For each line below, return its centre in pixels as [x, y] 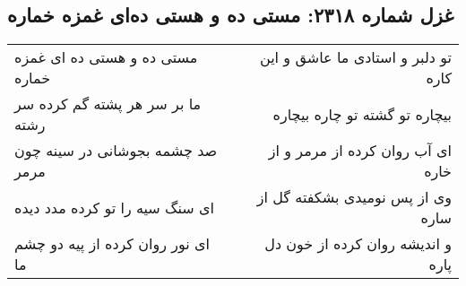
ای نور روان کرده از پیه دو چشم [112, 244]
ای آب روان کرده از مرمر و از [360, 151]
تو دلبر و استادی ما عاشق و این [355, 57]
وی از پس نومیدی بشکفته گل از [354, 197]
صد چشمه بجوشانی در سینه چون [116, 151]
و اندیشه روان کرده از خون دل [358, 244]
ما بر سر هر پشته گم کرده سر [108, 104]
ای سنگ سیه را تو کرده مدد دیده [114, 207]
